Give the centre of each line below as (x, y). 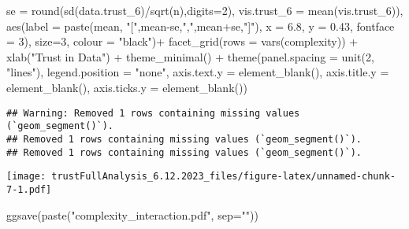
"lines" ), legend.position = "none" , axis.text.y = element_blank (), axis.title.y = (198, 72)
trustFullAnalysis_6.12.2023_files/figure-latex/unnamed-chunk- (223, 177)
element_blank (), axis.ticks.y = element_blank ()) (127, 87)
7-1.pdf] (29, 189)
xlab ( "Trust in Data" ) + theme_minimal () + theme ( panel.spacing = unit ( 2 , (190, 56)
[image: (26, 177)
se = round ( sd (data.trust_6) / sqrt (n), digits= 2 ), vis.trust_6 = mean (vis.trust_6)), (205, 10)
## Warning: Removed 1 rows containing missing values (153, 113)
